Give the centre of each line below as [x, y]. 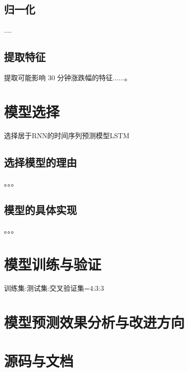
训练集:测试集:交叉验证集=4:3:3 [54, 288]
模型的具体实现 [40, 209]
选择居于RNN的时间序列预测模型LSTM [67, 135]
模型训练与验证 [53, 264]
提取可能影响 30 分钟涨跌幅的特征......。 [68, 77]
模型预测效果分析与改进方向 [94, 322]
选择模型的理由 [40, 162]
